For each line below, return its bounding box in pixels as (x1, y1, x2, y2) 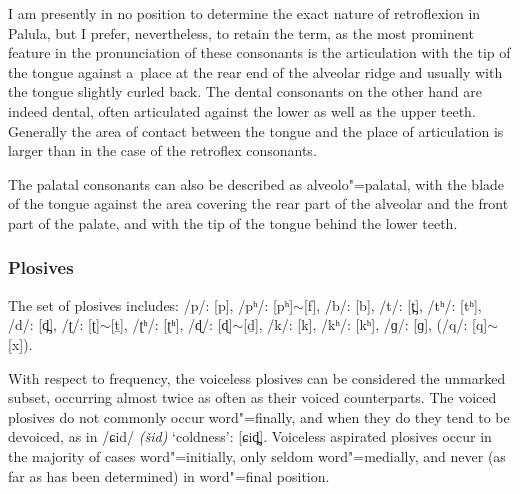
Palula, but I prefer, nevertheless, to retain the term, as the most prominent (8, 22, 474, 43)
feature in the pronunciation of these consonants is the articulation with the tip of (8, 42, 511, 63)
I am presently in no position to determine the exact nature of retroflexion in (8, 3, 481, 23)
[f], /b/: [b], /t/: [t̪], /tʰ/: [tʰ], (303, 294, 482, 315)
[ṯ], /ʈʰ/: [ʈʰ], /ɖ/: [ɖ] (110, 314, 233, 335)
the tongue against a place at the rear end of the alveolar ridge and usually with (8, 61, 503, 82)
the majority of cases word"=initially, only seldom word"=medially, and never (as (8, 445, 506, 466)
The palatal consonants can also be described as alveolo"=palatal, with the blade (8, 173, 505, 194)
